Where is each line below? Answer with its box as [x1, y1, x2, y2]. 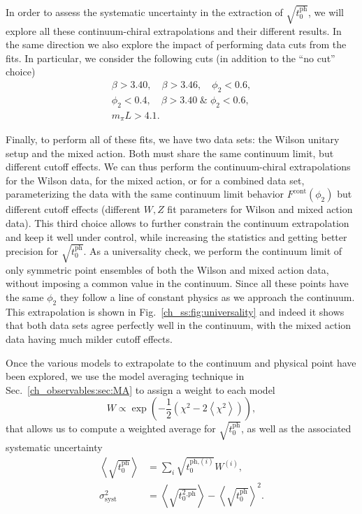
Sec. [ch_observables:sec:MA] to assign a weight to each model [6, 382, 275, 397]
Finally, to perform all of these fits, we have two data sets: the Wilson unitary [6, 132, 340, 147]
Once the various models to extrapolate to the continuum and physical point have [6, 355, 356, 369]
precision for [6, 243, 59, 258]
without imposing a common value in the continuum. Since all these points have [6, 276, 349, 291]
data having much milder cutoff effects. [6, 331, 173, 346]
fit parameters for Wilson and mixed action [167, 202, 353, 216]
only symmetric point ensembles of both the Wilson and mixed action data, [6, 262, 329, 277]
